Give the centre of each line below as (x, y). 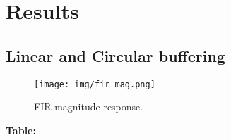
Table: (21, 130)
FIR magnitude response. (89, 107)
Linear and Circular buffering (115, 55)
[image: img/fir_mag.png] (95, 84)
